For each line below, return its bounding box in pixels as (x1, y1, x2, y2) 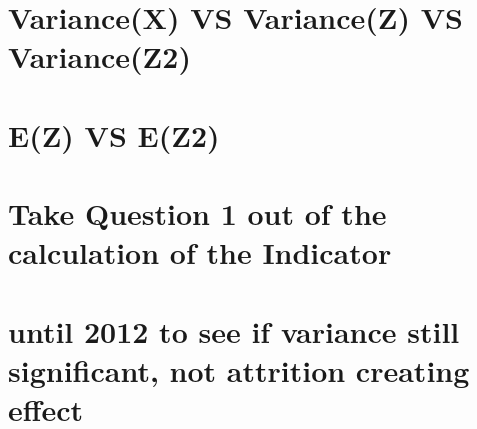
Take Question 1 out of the (8, 193, 387, 234)
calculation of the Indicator (8, 232, 392, 273)
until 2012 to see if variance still (8, 310, 460, 351)
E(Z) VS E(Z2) (8, 114, 220, 155)
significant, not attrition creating (8, 349, 470, 390)
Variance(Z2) (8, 36, 191, 77)
